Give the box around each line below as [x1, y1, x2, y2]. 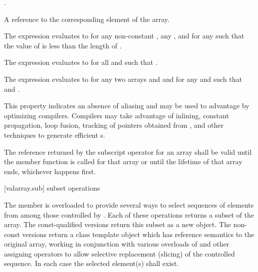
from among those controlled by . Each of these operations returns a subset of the [4, 209, 254, 220]
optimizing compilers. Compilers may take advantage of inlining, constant [4, 110, 229, 120]
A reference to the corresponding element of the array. [4, 13, 170, 24]
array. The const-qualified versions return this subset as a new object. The [4, 219, 231, 230]
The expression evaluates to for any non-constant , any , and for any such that [4, 30, 245, 41]
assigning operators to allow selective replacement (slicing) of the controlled [4, 248, 235, 259]
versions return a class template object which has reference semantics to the [22, 229, 255, 239]
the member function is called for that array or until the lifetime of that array [4, 156, 243, 167]
